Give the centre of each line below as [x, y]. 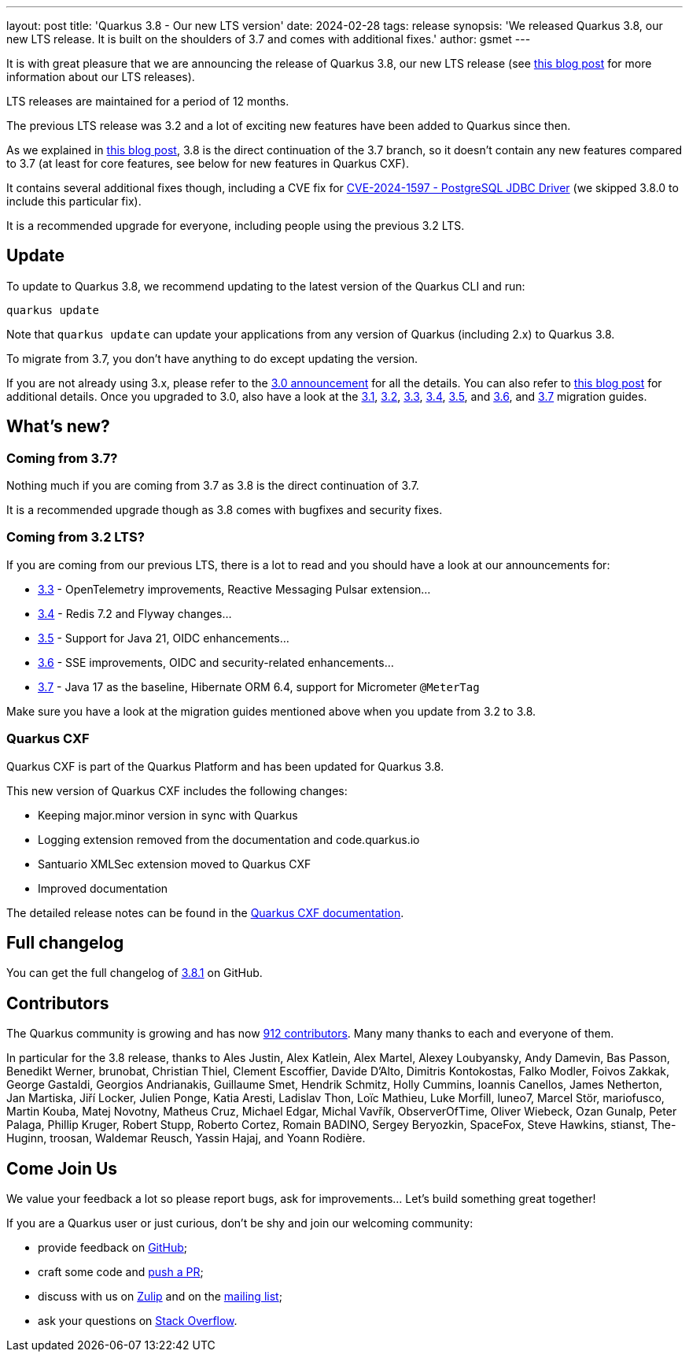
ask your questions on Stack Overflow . [138, 1321]
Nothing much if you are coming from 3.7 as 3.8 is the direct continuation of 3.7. [213, 486]
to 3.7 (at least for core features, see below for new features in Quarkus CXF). [208, 163]
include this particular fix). [74, 201]
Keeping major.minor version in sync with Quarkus [168, 815]
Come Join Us [62, 1168]
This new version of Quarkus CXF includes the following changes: [177, 790]
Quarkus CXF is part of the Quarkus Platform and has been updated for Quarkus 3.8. [225, 766]
